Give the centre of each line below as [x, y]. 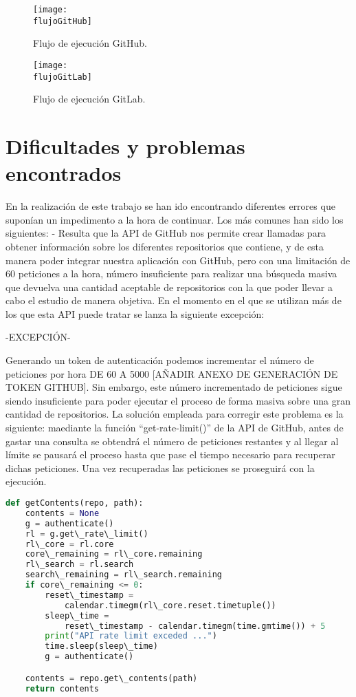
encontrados [64, 173]
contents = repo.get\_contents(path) [111, 678]
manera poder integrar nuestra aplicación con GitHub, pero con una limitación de [178, 260]
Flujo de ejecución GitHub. [90, 43]
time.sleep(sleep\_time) [101, 646]
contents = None [62, 513]
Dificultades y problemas [125, 146]
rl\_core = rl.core [69, 544]
